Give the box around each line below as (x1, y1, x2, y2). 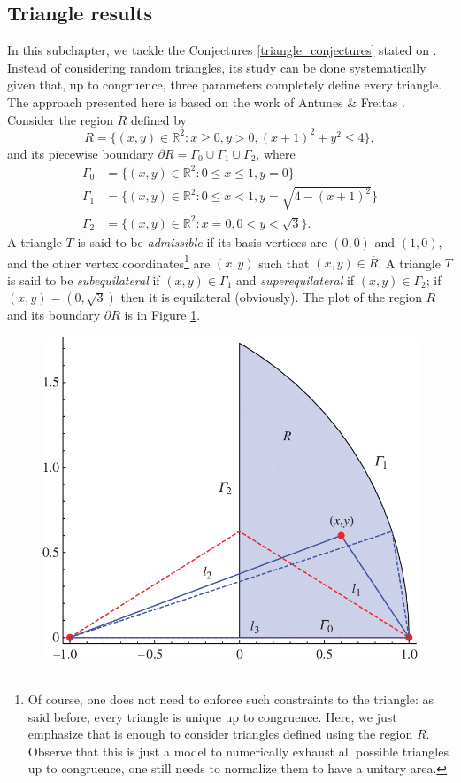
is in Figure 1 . (124, 306, 201, 324)
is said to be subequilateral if (7, 270, 160, 289)
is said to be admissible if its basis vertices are (77, 232, 327, 251)
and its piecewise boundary (7, 143, 154, 162)
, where (256, 143, 296, 162)
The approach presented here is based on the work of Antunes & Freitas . (7, 92, 405, 111)
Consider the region (7, 110, 113, 128)
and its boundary (7, 306, 101, 324)
